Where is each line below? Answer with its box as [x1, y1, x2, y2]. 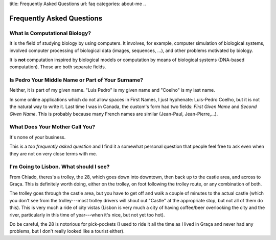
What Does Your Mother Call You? [9, 123, 96, 130]
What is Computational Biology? [9, 30, 91, 37]
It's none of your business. [9, 134, 66, 140]
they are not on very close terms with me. [9, 150, 97, 156]
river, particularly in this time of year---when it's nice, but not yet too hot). [9, 211, 165, 218]
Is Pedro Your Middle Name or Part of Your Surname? [9, 76, 143, 84]
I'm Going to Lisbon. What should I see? [9, 163, 110, 170]
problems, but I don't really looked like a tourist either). [9, 228, 125, 234]
